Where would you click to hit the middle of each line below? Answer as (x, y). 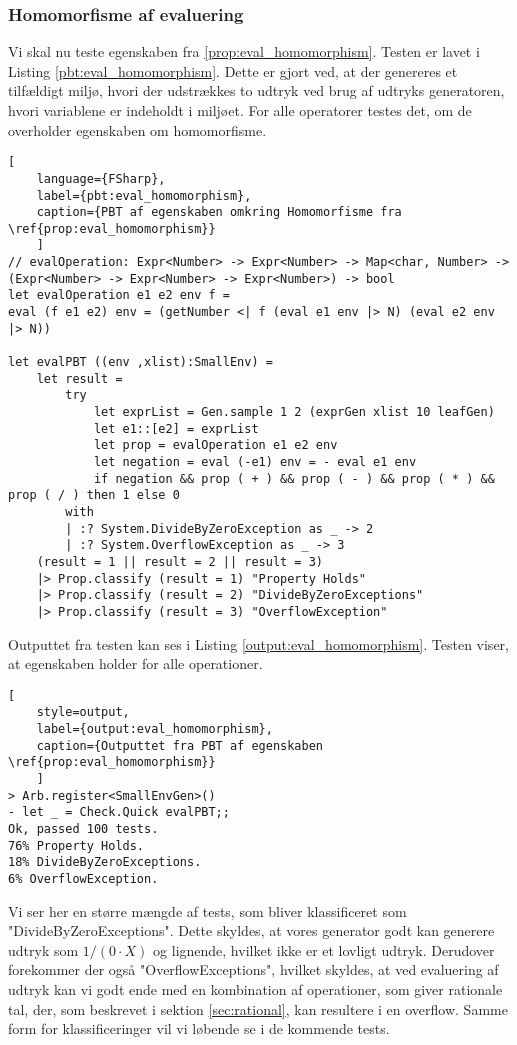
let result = (79, 378)
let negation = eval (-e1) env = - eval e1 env (255, 462)
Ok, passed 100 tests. (83, 829)
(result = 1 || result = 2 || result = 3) (179, 561)
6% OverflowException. (83, 878)
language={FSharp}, (101, 178)
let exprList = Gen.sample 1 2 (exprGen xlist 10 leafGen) (294, 412)
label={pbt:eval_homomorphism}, (144, 195)
